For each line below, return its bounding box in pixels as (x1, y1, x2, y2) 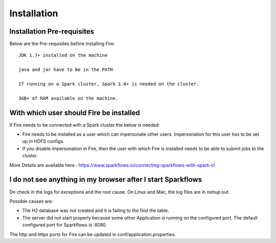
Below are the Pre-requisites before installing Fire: (9, 41, 115, 47)
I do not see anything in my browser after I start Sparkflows (9, 175, 202, 184)
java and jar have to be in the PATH (18, 67, 113, 72)
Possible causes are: (9, 198, 53, 204)
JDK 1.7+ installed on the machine (18, 53, 108, 58)
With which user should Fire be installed (9, 108, 140, 117)
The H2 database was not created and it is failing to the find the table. (22, 207, 170, 214)
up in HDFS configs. (22, 138, 65, 144)
